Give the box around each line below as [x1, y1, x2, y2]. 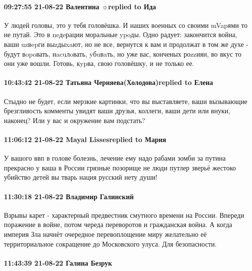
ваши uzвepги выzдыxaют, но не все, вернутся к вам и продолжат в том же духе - [4, 39, 249, 49]
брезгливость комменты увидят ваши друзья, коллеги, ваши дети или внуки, [4, 105, 231, 116]
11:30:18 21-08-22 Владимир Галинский [4, 191, 134, 201]
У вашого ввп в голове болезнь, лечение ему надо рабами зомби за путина [4, 153, 226, 163]
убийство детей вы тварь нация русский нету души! [4, 172, 157, 182]
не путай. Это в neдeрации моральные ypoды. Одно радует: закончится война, [4, 29, 237, 40]
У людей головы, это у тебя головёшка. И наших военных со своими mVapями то [4, 20, 248, 30]
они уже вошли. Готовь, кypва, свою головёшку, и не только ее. [4, 58, 194, 68]
